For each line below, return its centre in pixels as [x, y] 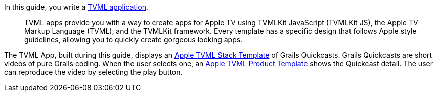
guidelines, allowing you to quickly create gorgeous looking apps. [134, 39]
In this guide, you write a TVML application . [76, 7]
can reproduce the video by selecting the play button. [93, 72]
